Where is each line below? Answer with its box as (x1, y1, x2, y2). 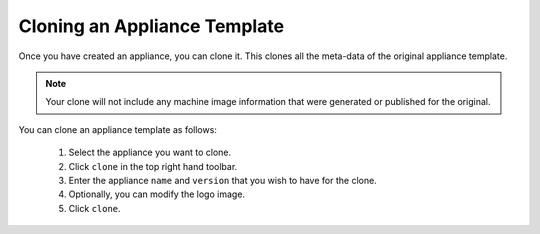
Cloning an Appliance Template (18, 15, 285, 37)
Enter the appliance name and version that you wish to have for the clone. (68, 174, 377, 186)
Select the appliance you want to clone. (68, 146, 232, 159)
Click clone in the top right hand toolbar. (68, 160, 238, 172)
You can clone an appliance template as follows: (18, 123, 217, 135)
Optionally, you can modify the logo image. (68, 188, 245, 200)
